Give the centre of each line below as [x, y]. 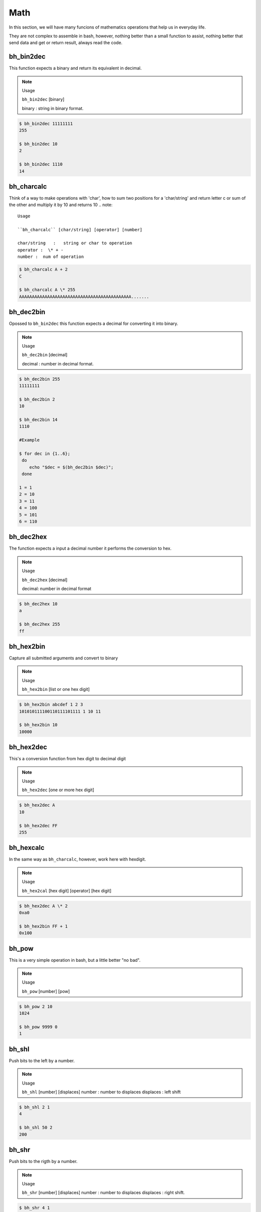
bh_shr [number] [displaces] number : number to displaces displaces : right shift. [103, 1193]
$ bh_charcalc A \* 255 [47, 290]
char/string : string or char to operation [75, 243]
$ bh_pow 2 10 [36, 1006]
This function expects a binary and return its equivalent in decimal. [75, 68]
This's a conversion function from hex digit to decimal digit [67, 759]
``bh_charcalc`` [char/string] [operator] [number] [80, 230]
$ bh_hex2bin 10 [38, 725]
